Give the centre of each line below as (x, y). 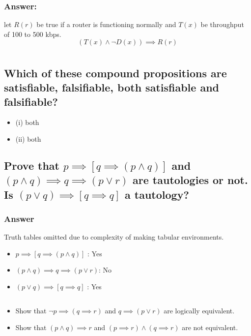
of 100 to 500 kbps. (33, 34)
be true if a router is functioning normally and (106, 24)
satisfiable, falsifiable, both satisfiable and (112, 87)
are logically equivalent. (199, 310)
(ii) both (28, 138)
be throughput (222, 24)
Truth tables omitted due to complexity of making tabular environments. (114, 237)
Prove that (32, 165)
